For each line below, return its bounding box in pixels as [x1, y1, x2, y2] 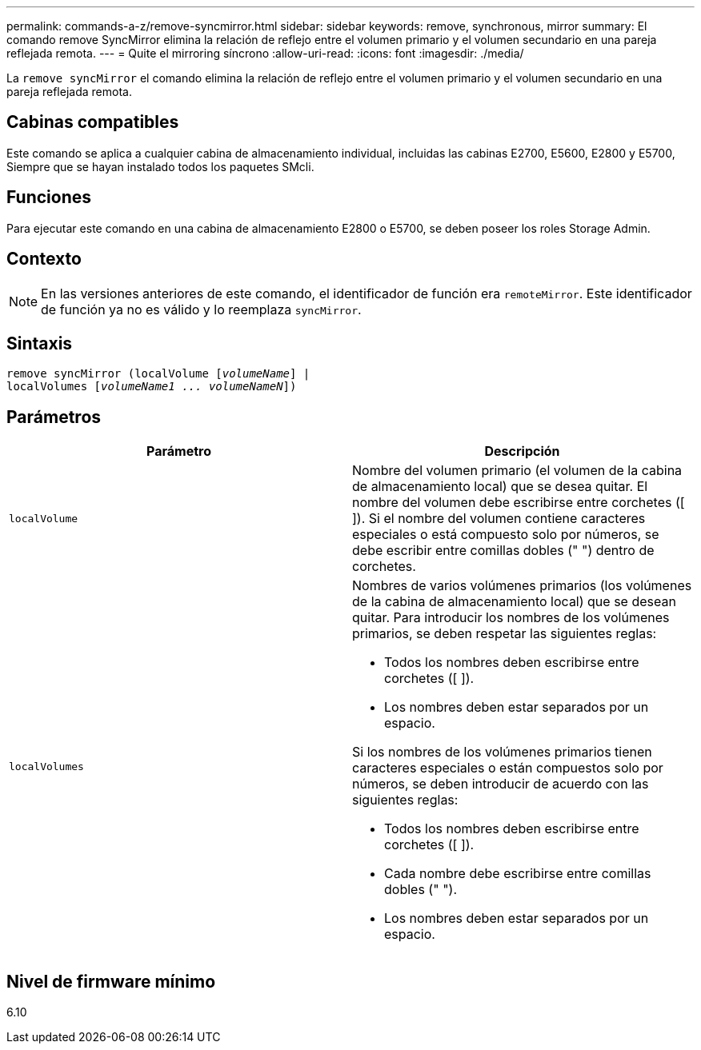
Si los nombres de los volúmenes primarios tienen [352, 744, 652, 761]
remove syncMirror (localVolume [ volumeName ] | [6, 367, 310, 381]
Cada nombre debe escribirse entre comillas [384, 865, 651, 882]
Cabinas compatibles [6, 112, 179, 133]
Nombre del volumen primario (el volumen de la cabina [352, 462, 683, 479]
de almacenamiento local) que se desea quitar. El [352, 478, 648, 495]
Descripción [484, 443, 560, 460]
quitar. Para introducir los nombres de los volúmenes [352, 609, 670, 626]
